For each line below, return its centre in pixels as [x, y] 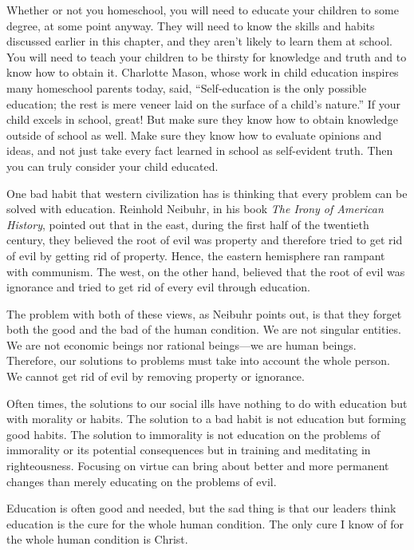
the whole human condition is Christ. [97, 539]
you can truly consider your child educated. [112, 166]
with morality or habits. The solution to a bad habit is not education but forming [206, 419]
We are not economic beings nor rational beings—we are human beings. [181, 344]
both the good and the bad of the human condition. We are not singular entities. [204, 329]
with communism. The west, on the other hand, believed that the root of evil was [206, 271]
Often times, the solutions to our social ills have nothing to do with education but [207, 403]
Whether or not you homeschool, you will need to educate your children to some [203, 10]
